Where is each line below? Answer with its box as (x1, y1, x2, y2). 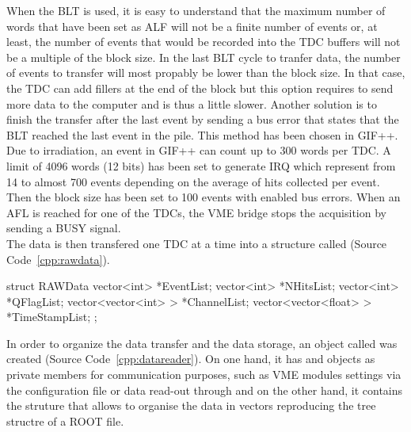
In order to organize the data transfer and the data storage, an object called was (6, 335, 398, 351)
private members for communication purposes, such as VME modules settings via (6, 366, 401, 383)
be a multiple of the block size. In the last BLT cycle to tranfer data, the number (6, 48, 401, 65)
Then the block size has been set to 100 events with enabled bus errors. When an (6, 189, 401, 205)
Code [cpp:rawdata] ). (6, 250, 110, 267)
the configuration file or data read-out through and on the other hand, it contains (6, 381, 403, 398)
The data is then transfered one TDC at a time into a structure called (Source (6, 235, 387, 251)
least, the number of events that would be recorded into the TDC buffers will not (6, 33, 401, 50)
